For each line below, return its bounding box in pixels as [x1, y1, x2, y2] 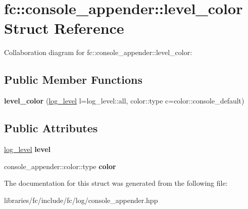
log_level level [4, 143, 51, 154]
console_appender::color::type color [4, 161, 116, 171]
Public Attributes [4, 120, 98, 136]
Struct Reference [4, 18, 124, 38]
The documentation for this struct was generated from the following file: [4, 178, 228, 188]
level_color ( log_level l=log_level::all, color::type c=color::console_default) [4, 95, 244, 106]
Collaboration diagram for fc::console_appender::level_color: [4, 47, 192, 58]
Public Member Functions [4, 72, 142, 87]
